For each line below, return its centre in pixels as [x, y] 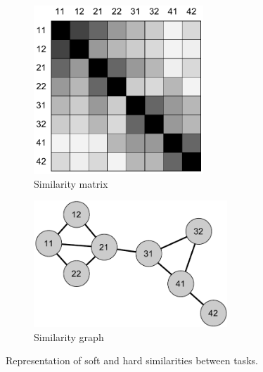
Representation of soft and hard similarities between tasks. [132, 360]
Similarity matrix [71, 183]
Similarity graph [69, 336]
